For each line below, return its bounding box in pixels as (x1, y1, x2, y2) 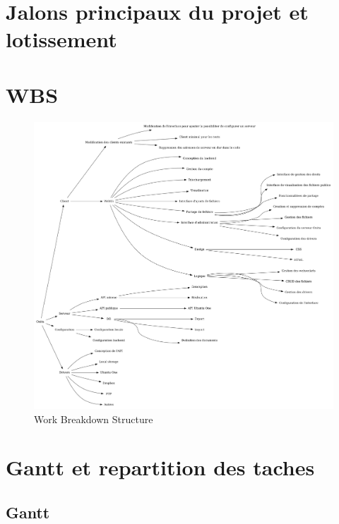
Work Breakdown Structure (34, 411, 153, 426)
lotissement (6, 25, 117, 54)
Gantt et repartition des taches (6, 453, 315, 482)
